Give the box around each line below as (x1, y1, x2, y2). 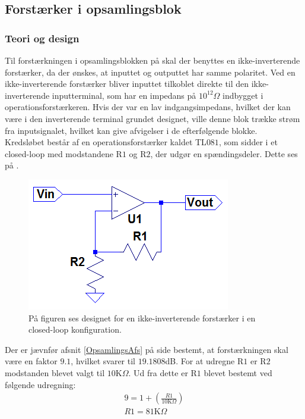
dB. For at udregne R (165, 355, 244, 367)
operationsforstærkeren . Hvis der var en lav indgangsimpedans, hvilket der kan (5, 101, 291, 113)
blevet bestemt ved (204, 366, 272, 379)
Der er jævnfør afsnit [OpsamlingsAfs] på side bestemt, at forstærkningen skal (5, 343, 288, 355)
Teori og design (5, 30, 80, 45)
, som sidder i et (218, 136, 278, 148)
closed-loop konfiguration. (28, 323, 122, 336)
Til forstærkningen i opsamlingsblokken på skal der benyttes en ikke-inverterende (5, 54, 300, 66)
